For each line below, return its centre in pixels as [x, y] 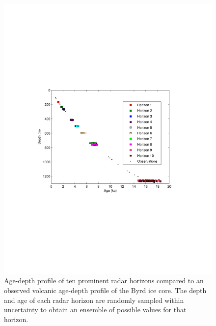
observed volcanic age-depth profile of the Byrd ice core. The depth [105, 290]
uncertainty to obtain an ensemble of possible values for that [95, 310]
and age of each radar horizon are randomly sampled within [94, 300]
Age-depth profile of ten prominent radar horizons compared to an [104, 281]
